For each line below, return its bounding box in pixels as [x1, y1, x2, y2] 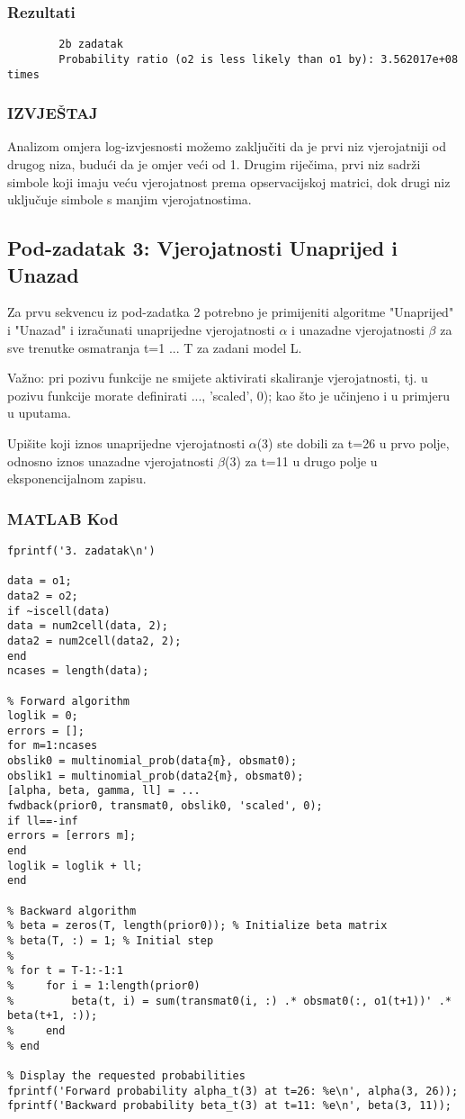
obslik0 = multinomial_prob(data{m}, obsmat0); [7, 754, 298, 768]
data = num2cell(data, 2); [7, 619, 168, 633]
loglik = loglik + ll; [7, 859, 143, 872]
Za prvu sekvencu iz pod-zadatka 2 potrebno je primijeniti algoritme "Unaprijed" [7, 302, 454, 321]
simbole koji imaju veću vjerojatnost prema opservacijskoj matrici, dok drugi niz [7, 172, 451, 191]
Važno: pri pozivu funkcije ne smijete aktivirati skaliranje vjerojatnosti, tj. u [7, 368, 428, 387]
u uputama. [7, 403, 71, 422]
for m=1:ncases [7, 739, 98, 753]
